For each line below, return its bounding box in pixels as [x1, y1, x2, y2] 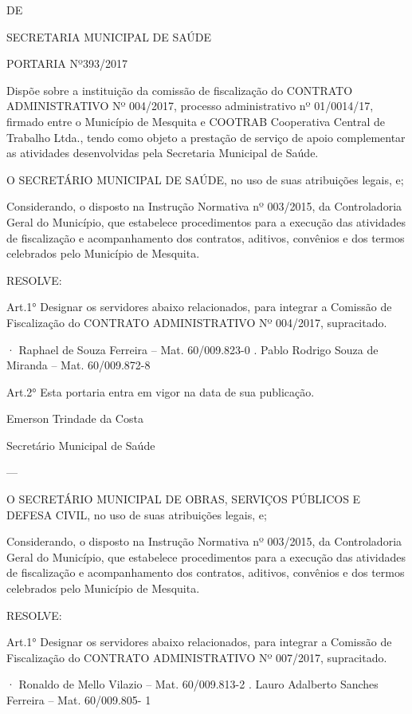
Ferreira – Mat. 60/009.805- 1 [6, 692, 151, 708]
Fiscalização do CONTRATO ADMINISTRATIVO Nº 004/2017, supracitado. [6, 314, 387, 330]
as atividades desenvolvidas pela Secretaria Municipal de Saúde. [6, 144, 319, 161]
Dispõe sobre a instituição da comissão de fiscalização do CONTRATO [6, 81, 353, 98]
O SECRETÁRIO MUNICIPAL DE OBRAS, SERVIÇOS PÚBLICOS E [6, 491, 361, 507]
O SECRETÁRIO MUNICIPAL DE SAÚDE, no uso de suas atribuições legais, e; [6, 171, 404, 187]
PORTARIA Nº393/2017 [6, 55, 128, 72]
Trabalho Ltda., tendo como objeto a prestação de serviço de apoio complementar [6, 128, 406, 145]
